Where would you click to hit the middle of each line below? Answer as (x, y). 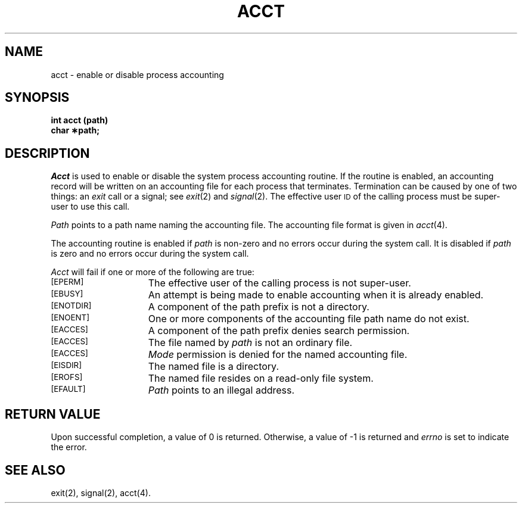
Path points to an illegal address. (221, 390)
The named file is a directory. (214, 367)
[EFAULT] (68, 389)
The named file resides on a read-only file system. (261, 378)
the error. (69, 447)
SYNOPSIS (37, 98)
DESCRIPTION (47, 153)
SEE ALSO (35, 470)
